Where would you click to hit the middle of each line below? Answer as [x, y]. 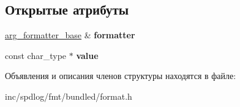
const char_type [36, 55]
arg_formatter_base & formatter [70, 35]
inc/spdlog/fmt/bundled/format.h [69, 96]
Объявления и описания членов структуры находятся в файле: [121, 76]
